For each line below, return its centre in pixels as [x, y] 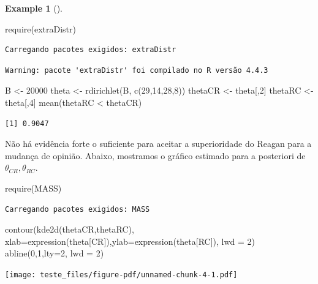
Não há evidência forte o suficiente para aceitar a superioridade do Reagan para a [158, 144]
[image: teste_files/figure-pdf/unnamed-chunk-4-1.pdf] [121, 275]
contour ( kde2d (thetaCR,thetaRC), [70, 229]
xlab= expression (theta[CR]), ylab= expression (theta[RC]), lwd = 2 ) [130, 241]
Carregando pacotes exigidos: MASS [78, 209]
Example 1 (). [34, 8]
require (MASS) [33, 188]
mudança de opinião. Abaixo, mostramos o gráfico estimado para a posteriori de [155, 155]
